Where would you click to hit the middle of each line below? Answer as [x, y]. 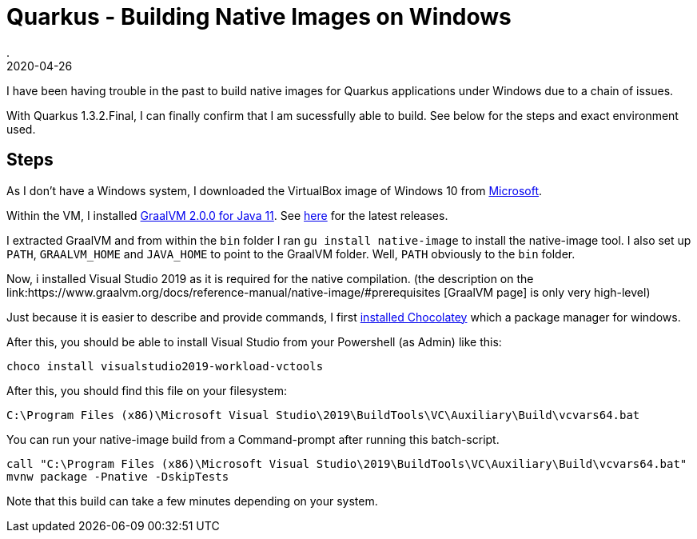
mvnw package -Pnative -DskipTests [118, 476]
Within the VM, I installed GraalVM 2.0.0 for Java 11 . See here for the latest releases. [227, 215]
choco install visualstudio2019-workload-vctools [165, 366]
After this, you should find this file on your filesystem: [147, 390]
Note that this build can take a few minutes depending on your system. [192, 501]
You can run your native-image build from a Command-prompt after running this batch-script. [253, 439]
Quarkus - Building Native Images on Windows [259, 17]
